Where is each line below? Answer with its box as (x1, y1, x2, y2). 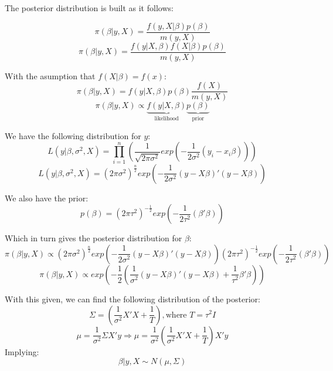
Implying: (5, 345, 39, 357)
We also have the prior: (5, 191, 89, 204)
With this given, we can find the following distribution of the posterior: (5, 292, 260, 305)
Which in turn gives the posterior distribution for (5, 232, 182, 244)
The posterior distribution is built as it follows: (5, 2, 174, 14)
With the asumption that (5, 69, 96, 82)
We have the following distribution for (5, 129, 141, 141)
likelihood (154, 116, 179, 122)
